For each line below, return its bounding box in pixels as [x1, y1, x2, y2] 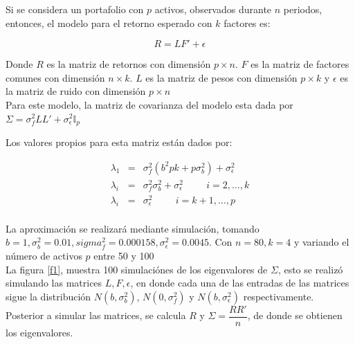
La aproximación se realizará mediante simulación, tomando [6, 221, 260, 235]
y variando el [293, 235, 349, 249]
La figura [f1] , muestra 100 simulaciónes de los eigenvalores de [6, 262, 268, 276]
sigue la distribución [6, 289, 91, 303]
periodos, [283, 2, 322, 16]
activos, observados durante [154, 2, 272, 16]
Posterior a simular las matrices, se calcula [6, 308, 186, 323]
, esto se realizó [277, 262, 343, 276]
